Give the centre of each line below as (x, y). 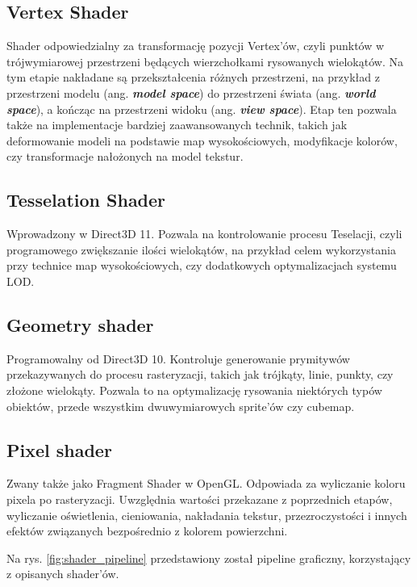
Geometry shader (80, 324)
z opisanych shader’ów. (63, 574)
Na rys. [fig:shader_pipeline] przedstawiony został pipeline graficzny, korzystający (209, 558)
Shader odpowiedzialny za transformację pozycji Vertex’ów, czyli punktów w (196, 46)
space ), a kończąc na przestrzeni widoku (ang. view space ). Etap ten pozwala (202, 109)
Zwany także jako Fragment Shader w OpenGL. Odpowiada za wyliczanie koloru (206, 483)
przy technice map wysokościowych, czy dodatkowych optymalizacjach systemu (202, 265)
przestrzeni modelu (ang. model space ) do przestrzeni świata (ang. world (191, 92)
